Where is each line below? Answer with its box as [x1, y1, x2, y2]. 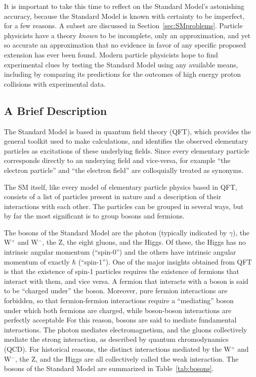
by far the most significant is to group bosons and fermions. [4, 211, 185, 221]
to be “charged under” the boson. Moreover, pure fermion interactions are [4, 285, 227, 296]
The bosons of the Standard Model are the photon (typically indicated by [4, 227, 227, 237]
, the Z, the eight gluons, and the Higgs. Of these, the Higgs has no [42, 237, 246, 247]
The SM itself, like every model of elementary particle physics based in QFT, [4, 181, 237, 192]
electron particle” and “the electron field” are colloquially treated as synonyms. [4, 164, 244, 175]
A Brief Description [4, 103, 107, 118]
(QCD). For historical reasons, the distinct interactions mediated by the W [4, 344, 231, 354]
